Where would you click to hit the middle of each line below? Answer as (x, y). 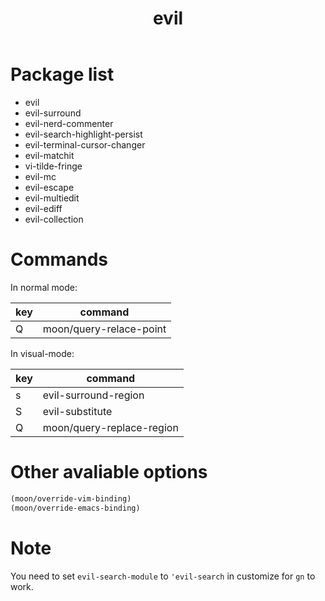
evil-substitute (77, 411)
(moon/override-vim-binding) (71, 498)
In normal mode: (44, 287)
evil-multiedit (52, 198)
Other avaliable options (109, 472)
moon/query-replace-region (110, 427)
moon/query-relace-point (104, 329)
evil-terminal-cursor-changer (85, 144)
